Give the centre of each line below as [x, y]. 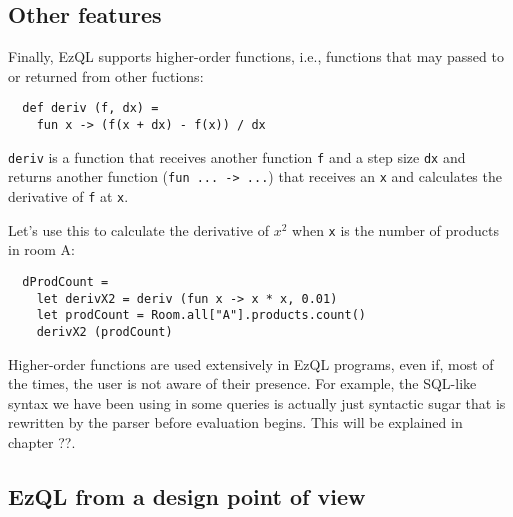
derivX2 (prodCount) [104, 331]
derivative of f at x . [68, 196]
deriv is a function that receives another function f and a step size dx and [237, 156]
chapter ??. [42, 441]
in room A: [41, 249]
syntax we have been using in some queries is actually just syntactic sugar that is [257, 402]
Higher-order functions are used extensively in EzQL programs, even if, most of [251, 363]
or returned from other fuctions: [106, 75]
